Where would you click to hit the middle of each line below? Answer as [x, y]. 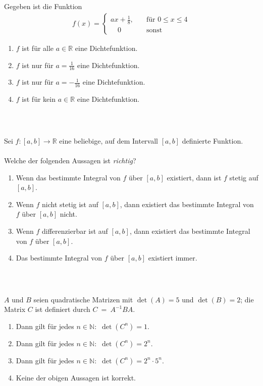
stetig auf [244, 177]
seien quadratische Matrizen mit [83, 299]
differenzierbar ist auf [75, 231]
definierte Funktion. [213, 140]
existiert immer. [173, 258]
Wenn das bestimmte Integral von [68, 177]
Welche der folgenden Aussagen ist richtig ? [70, 160]
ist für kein [39, 99]
